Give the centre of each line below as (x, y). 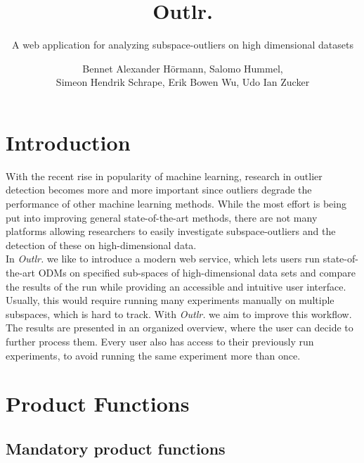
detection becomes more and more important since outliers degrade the (159, 190)
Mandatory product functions (116, 448)
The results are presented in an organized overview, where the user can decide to (180, 328)
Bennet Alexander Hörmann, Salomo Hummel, (183, 68)
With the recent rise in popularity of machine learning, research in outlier (164, 176)
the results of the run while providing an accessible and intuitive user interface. (176, 286)
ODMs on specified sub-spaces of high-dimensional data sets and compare (197, 272)
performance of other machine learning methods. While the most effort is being (176, 204)
